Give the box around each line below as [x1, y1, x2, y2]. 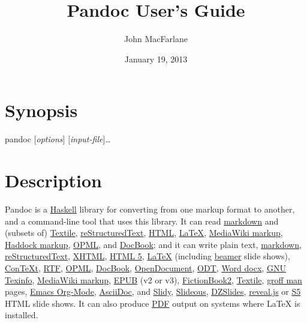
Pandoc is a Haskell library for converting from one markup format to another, [5, 202, 295, 215]
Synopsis [5, 98, 78, 122]
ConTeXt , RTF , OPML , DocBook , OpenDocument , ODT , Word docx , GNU [5, 261, 286, 274]
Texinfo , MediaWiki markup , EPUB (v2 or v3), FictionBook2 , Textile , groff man [5, 273, 302, 286]
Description [5, 168, 103, 193]
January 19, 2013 [124, 52, 188, 65]
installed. [5, 309, 38, 321]
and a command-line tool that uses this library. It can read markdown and [5, 214, 279, 227]
